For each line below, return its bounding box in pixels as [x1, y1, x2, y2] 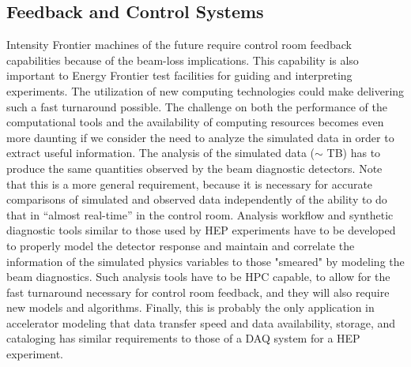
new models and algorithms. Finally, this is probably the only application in [6, 299, 375, 316]
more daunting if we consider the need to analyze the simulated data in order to [6, 129, 394, 145]
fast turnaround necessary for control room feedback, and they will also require [6, 283, 390, 300]
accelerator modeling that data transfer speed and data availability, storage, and [6, 314, 396, 331]
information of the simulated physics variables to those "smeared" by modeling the [6, 253, 405, 269]
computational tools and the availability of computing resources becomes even [6, 114, 384, 130]
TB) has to [326, 144, 381, 161]
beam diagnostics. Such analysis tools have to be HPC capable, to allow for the [6, 268, 390, 285]
